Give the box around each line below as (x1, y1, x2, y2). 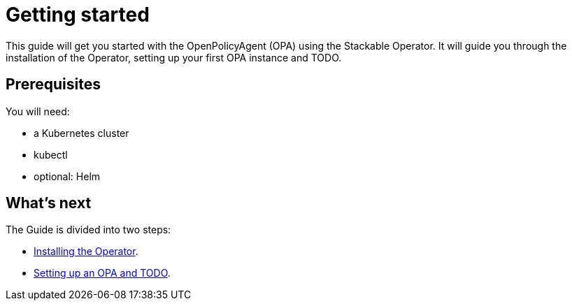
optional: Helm (34, 170, 101, 182)
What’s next (6, 194, 92, 212)
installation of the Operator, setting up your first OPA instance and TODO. (6, 51, 342, 64)
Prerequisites (6, 75, 101, 94)
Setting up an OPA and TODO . (34, 267, 171, 279)
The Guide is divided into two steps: (6, 224, 171, 236)
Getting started (6, 3, 150, 27)
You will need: (6, 105, 70, 117)
